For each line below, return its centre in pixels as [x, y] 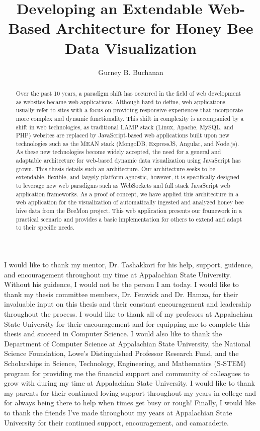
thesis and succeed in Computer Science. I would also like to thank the [113, 334]
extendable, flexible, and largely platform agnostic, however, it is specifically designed [128, 177]
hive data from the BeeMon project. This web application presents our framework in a [129, 211]
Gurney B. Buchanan [131, 72]
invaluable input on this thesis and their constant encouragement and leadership [128, 304]
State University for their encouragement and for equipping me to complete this [127, 324]
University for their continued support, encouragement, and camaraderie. [116, 422]
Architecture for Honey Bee [155, 28]
